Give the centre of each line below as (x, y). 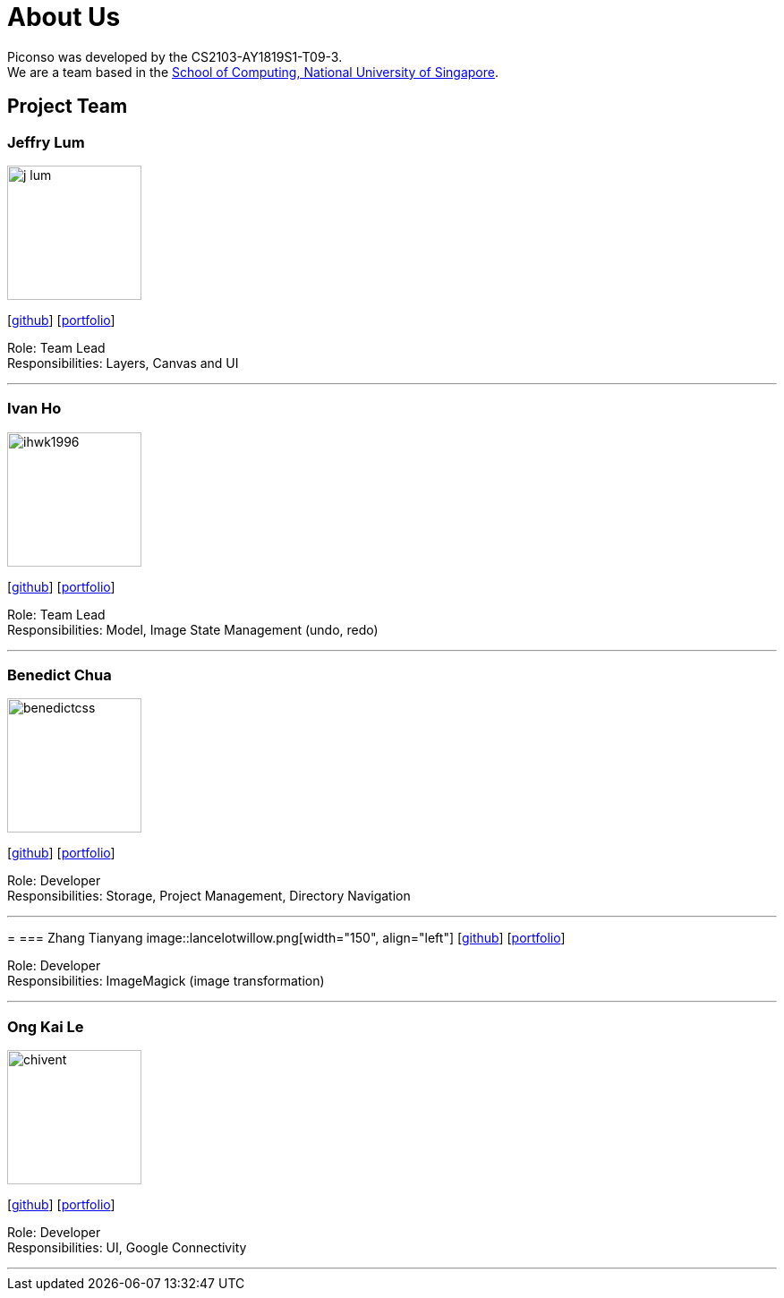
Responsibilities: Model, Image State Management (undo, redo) (193, 629)
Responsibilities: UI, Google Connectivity (127, 1248)
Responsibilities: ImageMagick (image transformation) (166, 981)
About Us (64, 17)
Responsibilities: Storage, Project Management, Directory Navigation (209, 896)
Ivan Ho (34, 409)
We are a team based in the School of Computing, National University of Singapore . (253, 72)
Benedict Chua (60, 675)
